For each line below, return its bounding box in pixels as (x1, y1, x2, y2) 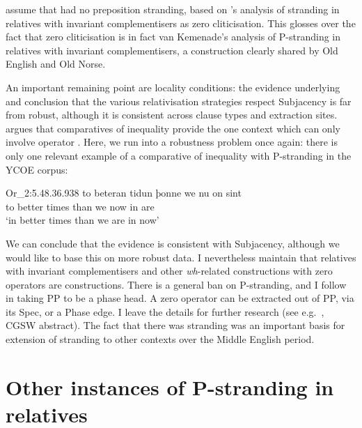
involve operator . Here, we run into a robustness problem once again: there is (6, 135, 338, 149)
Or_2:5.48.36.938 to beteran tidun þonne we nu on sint (6, 185, 242, 200)
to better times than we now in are (6, 199, 155, 213)
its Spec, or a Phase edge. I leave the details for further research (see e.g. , (6, 304, 324, 319)
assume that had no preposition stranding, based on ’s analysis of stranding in (6, 2, 340, 16)
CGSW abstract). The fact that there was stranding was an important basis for (6, 318, 345, 333)
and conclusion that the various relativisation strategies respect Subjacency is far (6, 93, 352, 108)
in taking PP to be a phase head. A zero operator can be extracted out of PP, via (6, 291, 354, 305)
